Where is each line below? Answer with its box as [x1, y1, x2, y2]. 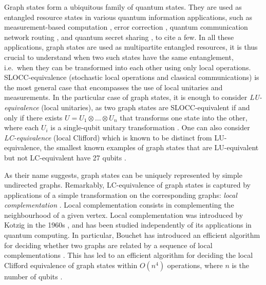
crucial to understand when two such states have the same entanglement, [4, 51, 234, 62]
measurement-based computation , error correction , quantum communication [4, 22, 248, 32]
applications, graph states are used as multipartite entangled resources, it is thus [4, 42, 258, 52]
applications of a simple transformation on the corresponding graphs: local [4, 189, 237, 200]
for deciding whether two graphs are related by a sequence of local [4, 239, 213, 250]
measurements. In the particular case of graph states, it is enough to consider [4, 92, 248, 103]
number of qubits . [4, 271, 63, 281]
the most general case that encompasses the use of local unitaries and [4, 82, 223, 92]
